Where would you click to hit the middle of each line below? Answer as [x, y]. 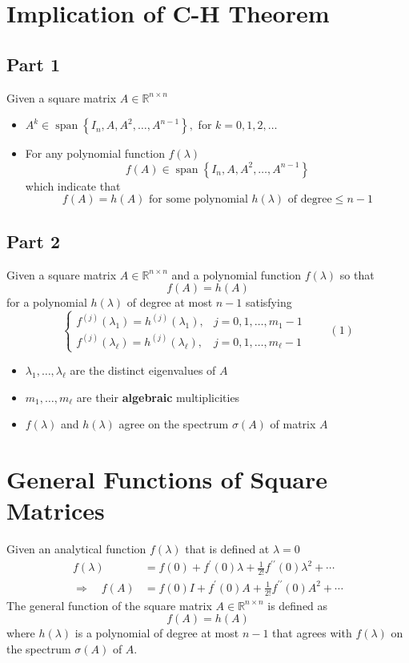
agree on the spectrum [174, 424]
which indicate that [73, 185]
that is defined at [227, 549]
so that [357, 274]
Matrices [56, 510]
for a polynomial [47, 302]
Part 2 [34, 241]
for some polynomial [198, 200]
